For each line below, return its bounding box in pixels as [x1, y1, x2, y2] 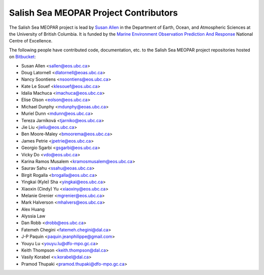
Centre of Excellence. [9, 38, 53, 44]
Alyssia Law [21, 213, 46, 219]
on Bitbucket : [9, 54, 36, 60]
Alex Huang [21, 206, 45, 212]
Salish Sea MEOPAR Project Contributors [9, 7, 178, 18]
